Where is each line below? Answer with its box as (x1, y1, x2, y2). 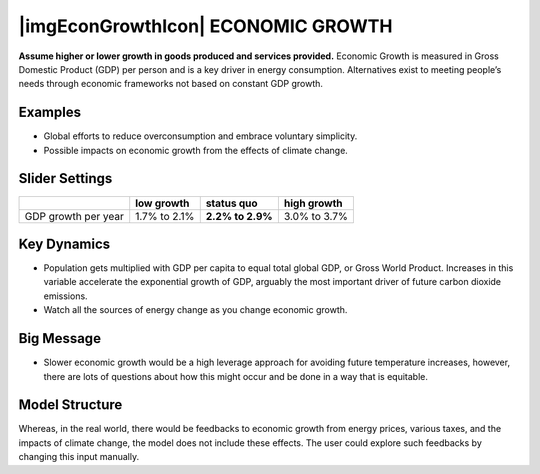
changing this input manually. (18, 451, 140, 463)
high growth (283, 196, 344, 210)
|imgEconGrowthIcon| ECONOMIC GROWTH (18, 15, 393, 37)
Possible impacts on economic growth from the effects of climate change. (43, 144, 349, 156)
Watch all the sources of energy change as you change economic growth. (43, 304, 348, 316)
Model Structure (18, 396, 123, 414)
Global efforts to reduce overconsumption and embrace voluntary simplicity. (43, 130, 358, 142)
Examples (18, 104, 82, 121)
